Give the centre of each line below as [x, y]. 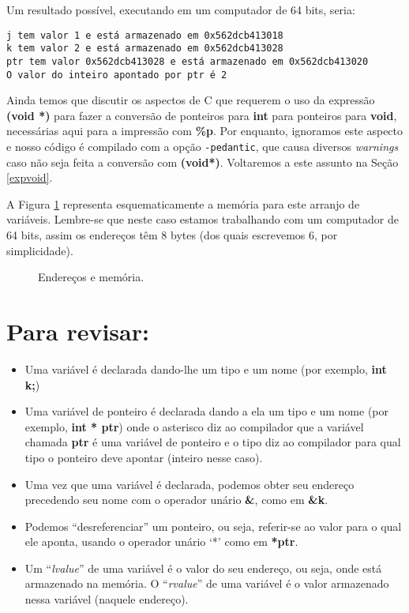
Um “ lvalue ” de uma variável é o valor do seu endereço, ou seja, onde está [203, 568]
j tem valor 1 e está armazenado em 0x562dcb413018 [145, 35]
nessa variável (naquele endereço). [107, 599]
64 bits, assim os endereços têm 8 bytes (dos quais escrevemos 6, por [172, 235]
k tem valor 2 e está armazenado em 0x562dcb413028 [145, 49]
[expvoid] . [30, 177]
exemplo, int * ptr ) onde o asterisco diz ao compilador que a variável [194, 426]
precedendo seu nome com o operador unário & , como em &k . [176, 500]
